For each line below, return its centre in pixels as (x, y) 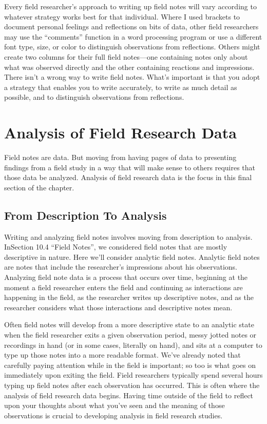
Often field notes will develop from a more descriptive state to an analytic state (129, 324)
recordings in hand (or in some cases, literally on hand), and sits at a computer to (133, 344)
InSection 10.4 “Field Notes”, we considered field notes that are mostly (116, 247)
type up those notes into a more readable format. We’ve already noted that (122, 355)
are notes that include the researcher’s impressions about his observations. (121, 267)
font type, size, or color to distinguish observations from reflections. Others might (132, 47)
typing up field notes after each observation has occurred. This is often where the (132, 385)
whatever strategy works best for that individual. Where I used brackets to (122, 16)
